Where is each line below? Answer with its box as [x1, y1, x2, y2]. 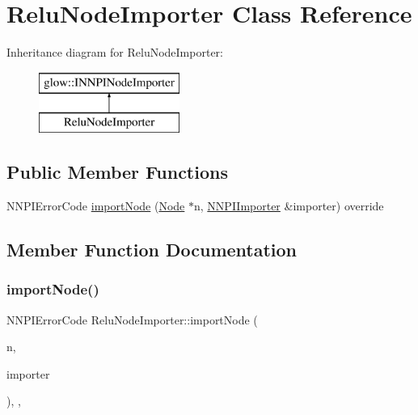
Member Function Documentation [6, 237, 298, 262]
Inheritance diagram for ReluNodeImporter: [6, 44, 223, 61]
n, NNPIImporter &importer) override [194, 197, 384, 214]
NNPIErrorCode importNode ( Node [6, 197, 185, 214]
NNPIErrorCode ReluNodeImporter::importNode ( [6, 311, 258, 328]
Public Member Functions [6, 159, 228, 184]
